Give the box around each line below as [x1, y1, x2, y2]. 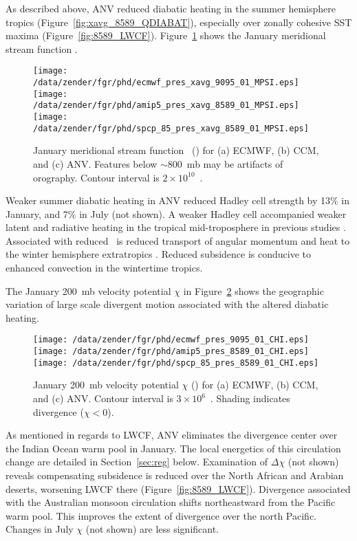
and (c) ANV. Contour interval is [33, 391, 173, 405]
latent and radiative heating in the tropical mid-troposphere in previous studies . [6, 220, 346, 234]
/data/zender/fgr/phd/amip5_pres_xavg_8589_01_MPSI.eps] [33, 100, 299, 111]
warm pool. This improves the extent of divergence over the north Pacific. [6, 508, 317, 522]
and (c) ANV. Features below [33, 156, 158, 170]
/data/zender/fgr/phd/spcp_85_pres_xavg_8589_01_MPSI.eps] [33, 123, 309, 133]
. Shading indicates [210, 391, 290, 405]
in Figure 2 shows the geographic [183, 283, 324, 298]
